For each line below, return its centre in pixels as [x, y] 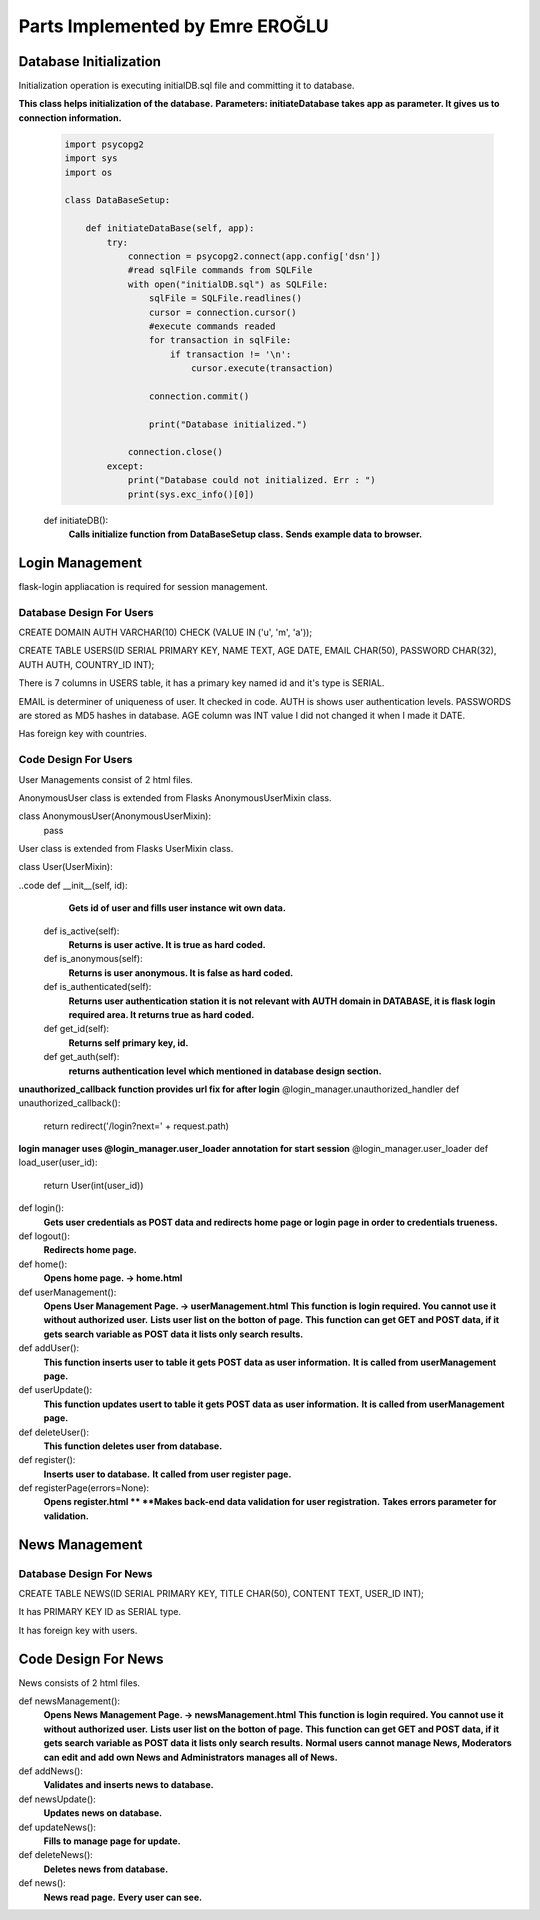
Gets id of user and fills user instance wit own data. [177, 908]
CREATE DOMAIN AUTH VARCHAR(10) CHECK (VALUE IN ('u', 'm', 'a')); [165, 632]
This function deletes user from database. [133, 1446]
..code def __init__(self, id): [73, 885]
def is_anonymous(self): [93, 959]
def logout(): [44, 1236]
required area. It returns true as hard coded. [161, 1014]
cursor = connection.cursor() [222, 312]
